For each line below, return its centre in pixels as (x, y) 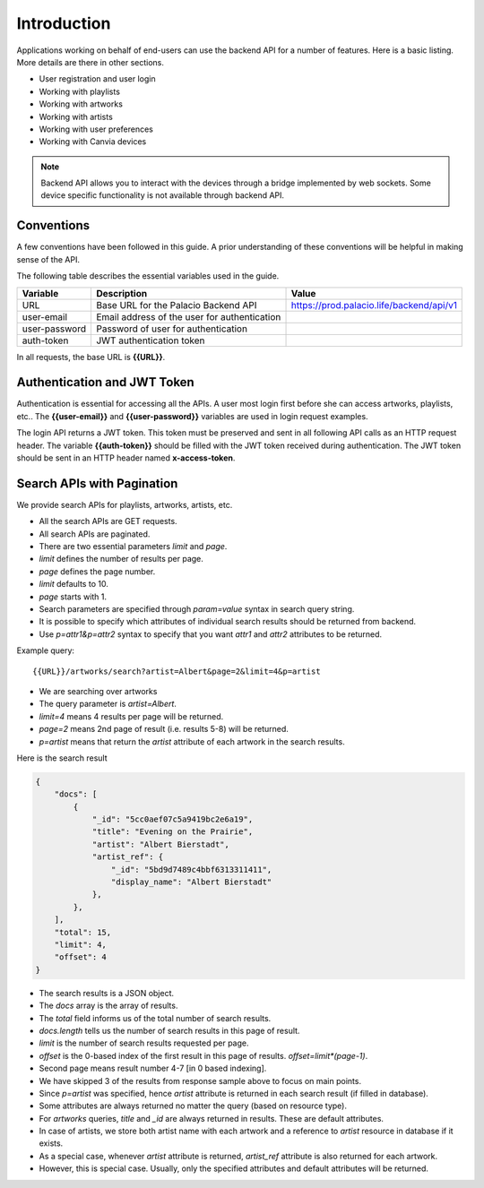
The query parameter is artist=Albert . (108, 704)
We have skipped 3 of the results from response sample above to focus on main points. (200, 1080)
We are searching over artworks (98, 691)
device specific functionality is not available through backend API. (163, 195)
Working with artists (76, 116)
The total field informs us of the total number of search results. (155, 1018)
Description (121, 293)
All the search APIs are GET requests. (108, 521)
